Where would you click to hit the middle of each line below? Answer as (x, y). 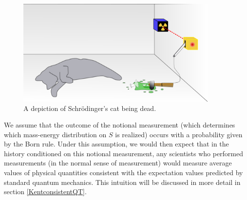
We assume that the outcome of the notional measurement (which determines (120, 124)
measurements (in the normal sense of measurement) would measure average (118, 163)
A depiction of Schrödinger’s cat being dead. (90, 108)
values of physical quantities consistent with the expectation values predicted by (123, 172)
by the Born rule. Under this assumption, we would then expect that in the (116, 144)
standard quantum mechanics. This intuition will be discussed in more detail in (122, 182)
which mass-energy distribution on (55, 134)
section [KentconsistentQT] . (45, 191)
